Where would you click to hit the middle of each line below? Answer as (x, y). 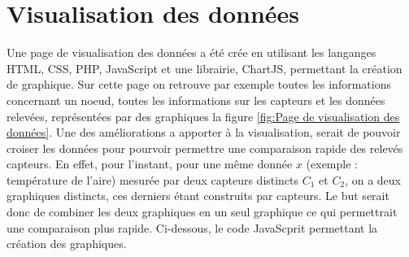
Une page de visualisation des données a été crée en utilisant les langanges (191, 52)
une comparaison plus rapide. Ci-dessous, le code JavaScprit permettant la (192, 227)
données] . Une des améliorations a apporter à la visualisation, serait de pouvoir (204, 132)
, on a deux (373, 179)
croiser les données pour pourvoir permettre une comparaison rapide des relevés (205, 148)
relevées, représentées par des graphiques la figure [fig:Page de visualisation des (203, 116)
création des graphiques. (67, 244)
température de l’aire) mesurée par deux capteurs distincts (153, 179)
